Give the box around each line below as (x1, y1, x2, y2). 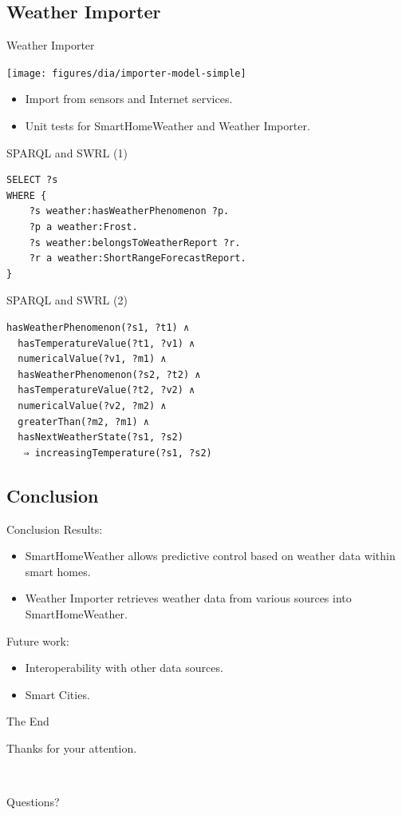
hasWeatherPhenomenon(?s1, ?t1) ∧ (6, 321, 190, 333)
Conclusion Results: (6, 520, 103, 537)
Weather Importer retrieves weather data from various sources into (25, 590, 352, 606)
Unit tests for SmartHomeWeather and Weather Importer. (25, 117, 310, 134)
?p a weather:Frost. (29, 221, 138, 233)
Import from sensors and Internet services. (25, 90, 233, 107)
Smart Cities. (25, 686, 90, 702)
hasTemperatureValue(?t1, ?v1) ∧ (18, 337, 195, 349)
